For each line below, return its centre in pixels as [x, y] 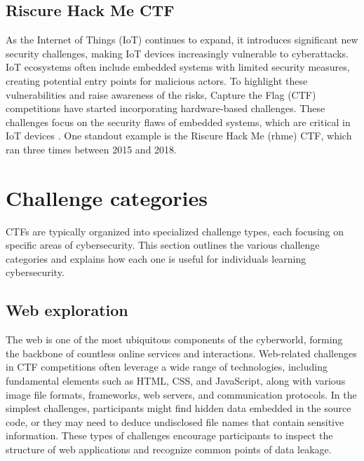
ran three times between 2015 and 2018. [91, 149]
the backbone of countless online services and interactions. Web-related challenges [181, 353]
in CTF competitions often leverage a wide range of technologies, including [167, 367]
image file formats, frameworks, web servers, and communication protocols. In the [181, 394]
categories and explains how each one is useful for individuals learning [156, 258]
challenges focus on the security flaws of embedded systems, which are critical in [178, 122]
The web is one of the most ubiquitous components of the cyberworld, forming [174, 339]
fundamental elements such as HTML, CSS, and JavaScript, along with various [176, 381]
